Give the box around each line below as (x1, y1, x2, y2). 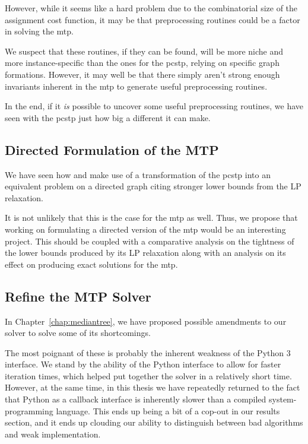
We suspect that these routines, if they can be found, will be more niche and (5, 45, 283, 57)
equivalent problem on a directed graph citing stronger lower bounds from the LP (5, 180, 301, 192)
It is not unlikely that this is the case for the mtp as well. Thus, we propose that (5, 211, 298, 224)
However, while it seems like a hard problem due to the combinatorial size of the (5, 2, 298, 14)
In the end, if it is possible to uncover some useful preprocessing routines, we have (5, 100, 304, 112)
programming (5, 404, 53, 417)
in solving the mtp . (5, 25, 74, 37)
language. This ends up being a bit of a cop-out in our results (56, 404, 280, 417)
